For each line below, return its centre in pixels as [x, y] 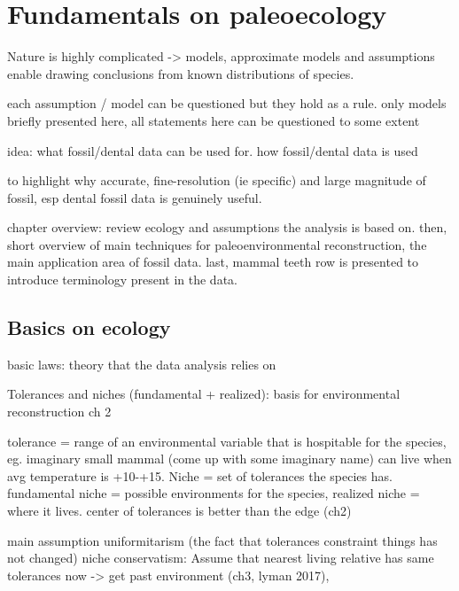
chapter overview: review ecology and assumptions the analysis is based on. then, [227, 227]
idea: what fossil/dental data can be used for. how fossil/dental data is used [213, 150]
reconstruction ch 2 [59, 412]
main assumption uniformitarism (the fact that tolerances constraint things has [222, 540]
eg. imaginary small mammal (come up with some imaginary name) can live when [229, 459]
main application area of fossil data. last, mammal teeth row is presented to [213, 262]
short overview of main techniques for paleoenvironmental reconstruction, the [217, 244]
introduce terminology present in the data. [122, 280]
